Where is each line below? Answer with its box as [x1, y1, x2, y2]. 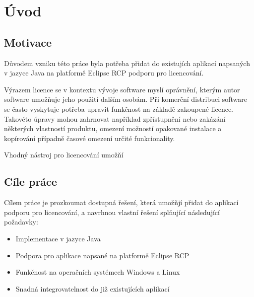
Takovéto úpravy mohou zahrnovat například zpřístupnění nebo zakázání [4, 113, 226, 124]
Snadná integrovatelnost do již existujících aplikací [15, 283, 170, 294]
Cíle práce [4, 174, 57, 189]
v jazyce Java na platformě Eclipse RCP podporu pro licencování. [4, 68, 204, 78]
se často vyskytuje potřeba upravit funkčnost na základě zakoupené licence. [4, 103, 233, 114]
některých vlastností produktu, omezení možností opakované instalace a [4, 123, 222, 134]
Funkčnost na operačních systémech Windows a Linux [15, 267, 180, 277]
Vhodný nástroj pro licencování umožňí [4, 149, 124, 160]
